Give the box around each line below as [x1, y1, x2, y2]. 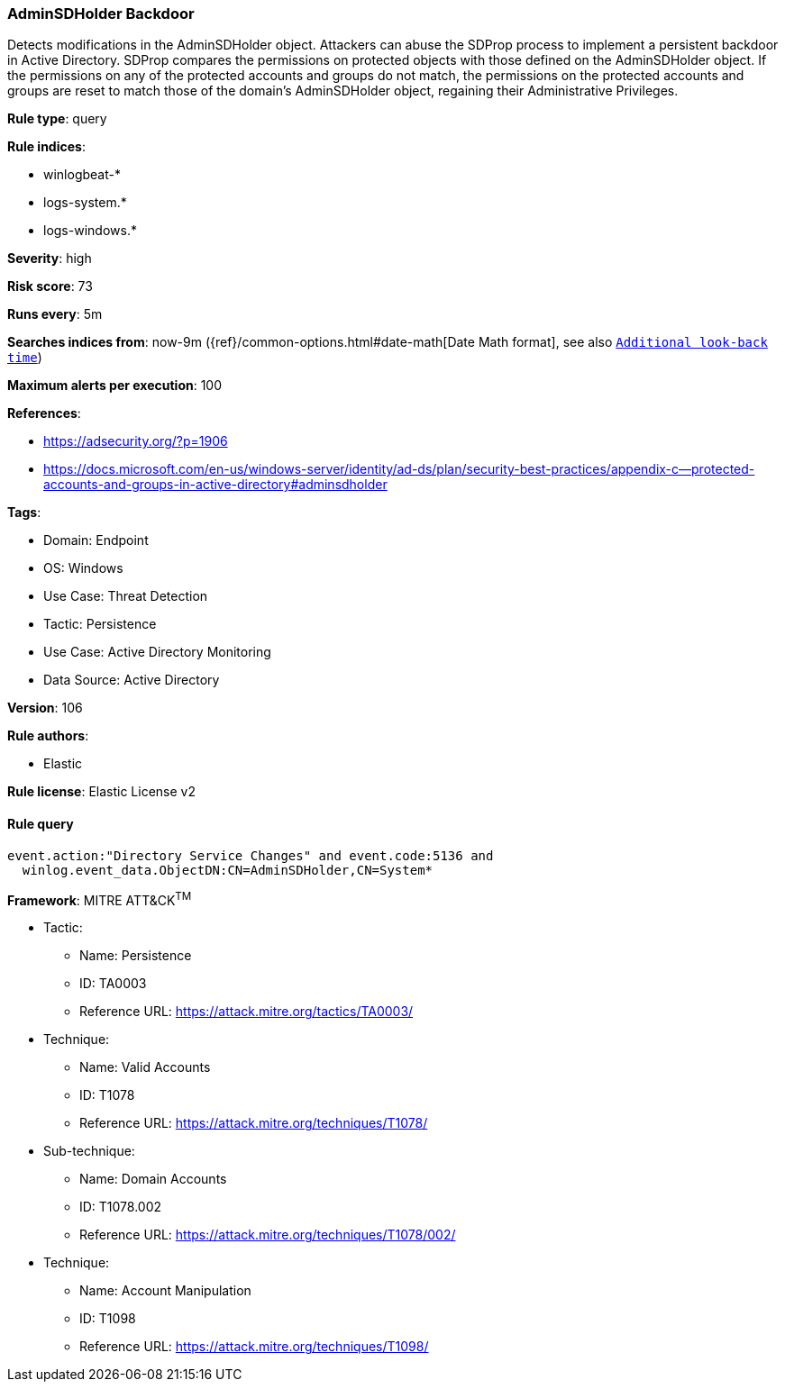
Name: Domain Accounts [79, 1171, 227, 1187]
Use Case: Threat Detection [43, 588, 208, 604]
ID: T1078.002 [79, 1199, 162, 1215]
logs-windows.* [43, 222, 137, 239]
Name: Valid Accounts [79, 1059, 211, 1076]
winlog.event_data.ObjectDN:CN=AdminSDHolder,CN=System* [22, 862, 434, 877]
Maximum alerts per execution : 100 [7, 377, 223, 394]
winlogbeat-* [43, 167, 121, 183]
